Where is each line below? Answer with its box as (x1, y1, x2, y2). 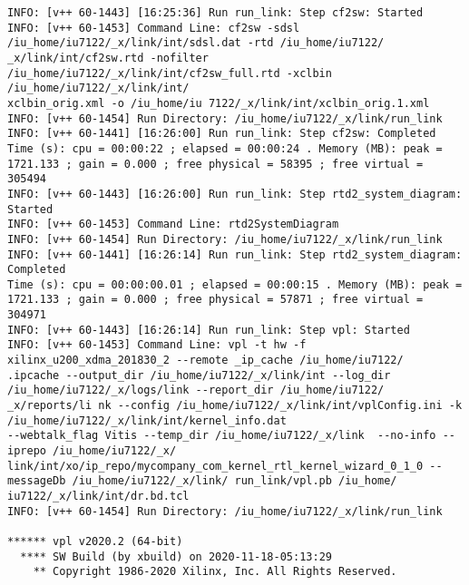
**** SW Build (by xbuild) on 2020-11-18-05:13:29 (20, 550, 332, 563)
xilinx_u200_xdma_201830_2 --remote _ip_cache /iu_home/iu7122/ (7, 354, 404, 367)
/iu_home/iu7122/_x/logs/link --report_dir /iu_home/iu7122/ (7, 384, 385, 397)
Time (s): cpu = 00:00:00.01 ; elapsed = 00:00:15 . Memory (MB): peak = (7, 278, 463, 291)
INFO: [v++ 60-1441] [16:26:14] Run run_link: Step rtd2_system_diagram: (7, 248, 463, 261)
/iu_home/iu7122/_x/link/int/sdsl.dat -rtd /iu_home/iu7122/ (7, 36, 385, 50)
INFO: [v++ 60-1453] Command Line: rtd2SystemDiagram (7, 218, 339, 231)
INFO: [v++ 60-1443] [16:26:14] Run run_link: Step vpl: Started (7, 323, 410, 336)
